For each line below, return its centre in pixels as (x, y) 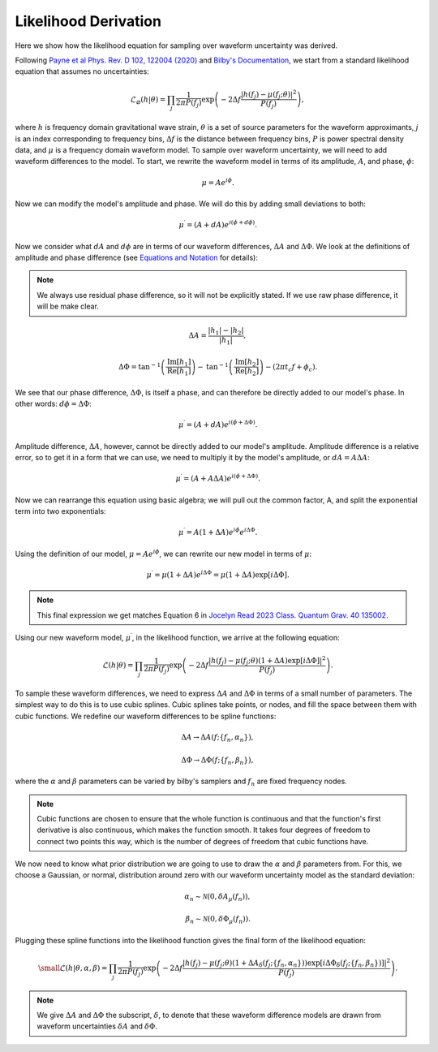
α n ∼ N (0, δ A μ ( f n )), (217, 897)
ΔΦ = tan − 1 (140, 366)
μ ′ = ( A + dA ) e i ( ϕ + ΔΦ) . (218, 424)
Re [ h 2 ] (247, 372)
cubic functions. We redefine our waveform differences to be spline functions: (146, 716)
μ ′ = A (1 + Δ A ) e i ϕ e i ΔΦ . (218, 532)
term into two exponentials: (60, 511)
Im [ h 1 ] (179, 363)
